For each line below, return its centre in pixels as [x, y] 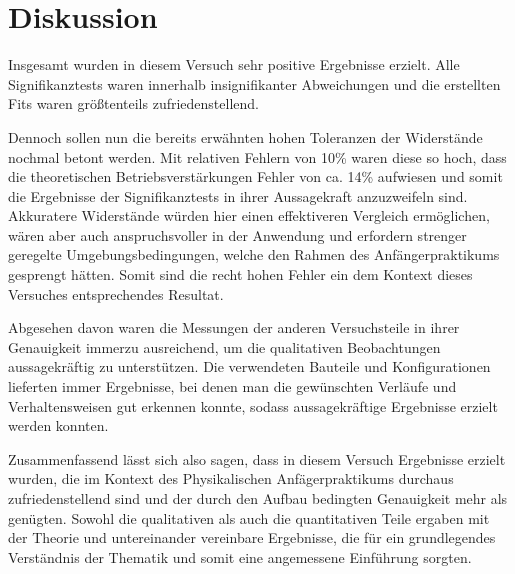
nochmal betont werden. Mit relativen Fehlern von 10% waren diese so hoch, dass [257, 156]
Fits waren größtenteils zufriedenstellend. [133, 103]
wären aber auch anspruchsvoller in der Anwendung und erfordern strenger [237, 234]
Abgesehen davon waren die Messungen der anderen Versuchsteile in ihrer [234, 327]
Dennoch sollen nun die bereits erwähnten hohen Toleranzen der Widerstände [245, 136]
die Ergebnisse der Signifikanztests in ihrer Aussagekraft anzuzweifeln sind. [238, 195]
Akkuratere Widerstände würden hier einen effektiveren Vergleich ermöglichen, [249, 215]
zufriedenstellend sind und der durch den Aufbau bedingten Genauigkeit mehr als [258, 498]
